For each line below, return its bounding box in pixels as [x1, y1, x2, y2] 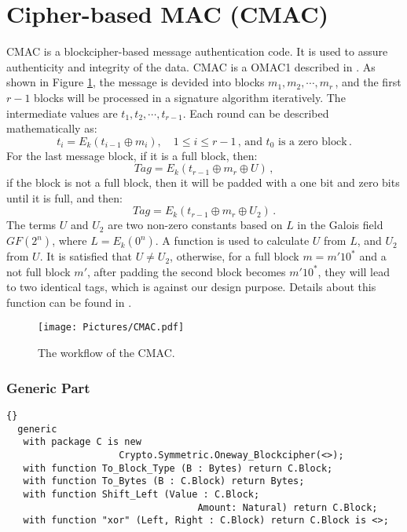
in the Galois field [297, 217, 383, 233]
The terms [6, 217, 57, 233]
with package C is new [23, 436, 141, 448]
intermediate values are [6, 104, 118, 121]
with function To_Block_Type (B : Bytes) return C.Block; [23, 462, 333, 474]
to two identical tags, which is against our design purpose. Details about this [6, 279, 376, 295]
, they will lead [317, 263, 390, 279]
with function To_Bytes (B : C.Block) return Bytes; [23, 476, 305, 487]
